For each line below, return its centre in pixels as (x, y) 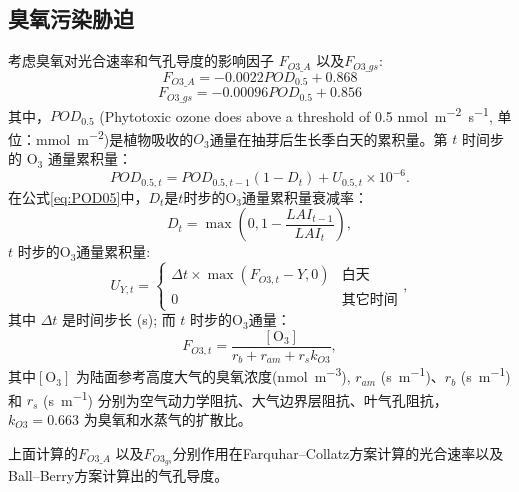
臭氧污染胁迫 (71, 18)
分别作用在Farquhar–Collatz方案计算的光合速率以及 (338, 452)
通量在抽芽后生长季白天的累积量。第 (328, 138)
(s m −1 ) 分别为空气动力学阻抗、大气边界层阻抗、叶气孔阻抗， (245, 398)
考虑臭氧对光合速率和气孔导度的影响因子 (141, 60)
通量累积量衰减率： (304, 196)
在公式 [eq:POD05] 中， (78, 196)
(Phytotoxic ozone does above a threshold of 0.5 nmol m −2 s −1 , (296, 114)
